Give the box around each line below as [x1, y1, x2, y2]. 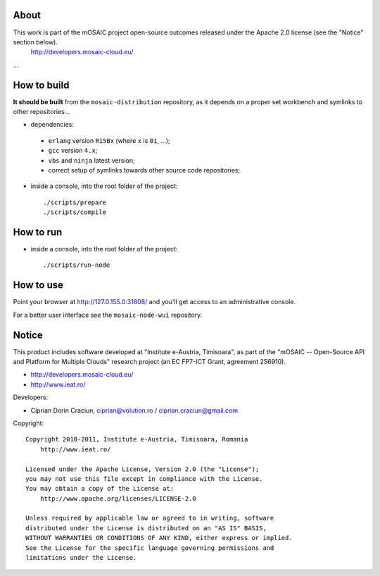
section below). [13, 37, 58, 46]
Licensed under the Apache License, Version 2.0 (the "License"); [25, 465, 260, 473]
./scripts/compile [43, 208, 107, 216]
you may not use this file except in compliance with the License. [25, 475, 263, 482]
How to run [13, 226, 63, 238]
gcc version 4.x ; [48, 146, 98, 155]
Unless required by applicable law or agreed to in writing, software [25, 514, 274, 522]
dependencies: [30, 120, 74, 129]
